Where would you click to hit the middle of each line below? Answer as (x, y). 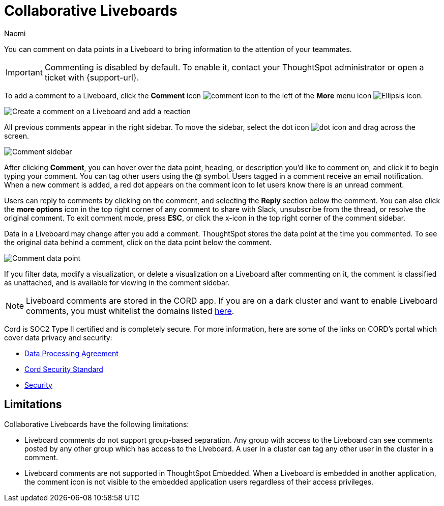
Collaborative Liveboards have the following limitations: (97, 424)
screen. (17, 136)
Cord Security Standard (64, 369)
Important (24, 72)
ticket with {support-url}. (92, 77)
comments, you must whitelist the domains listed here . (130, 311)
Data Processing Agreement (71, 353)
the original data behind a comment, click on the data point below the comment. (138, 242)
